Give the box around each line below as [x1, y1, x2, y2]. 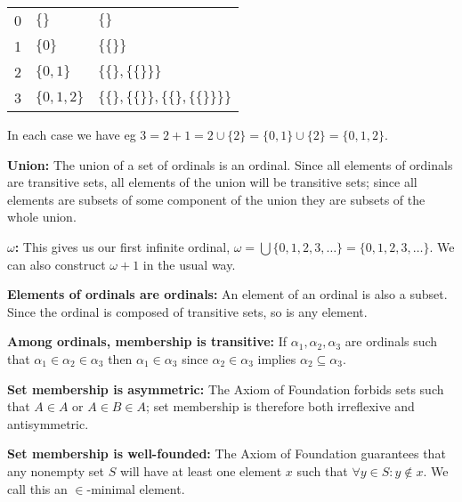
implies [257, 349, 296, 368]
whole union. [7, 207, 77, 226]
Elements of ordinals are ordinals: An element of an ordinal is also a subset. [7, 285, 448, 304]
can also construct [7, 255, 106, 273]
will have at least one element [119, 461, 282, 480]
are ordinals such [344, 332, 438, 351]
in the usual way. [142, 255, 236, 273]
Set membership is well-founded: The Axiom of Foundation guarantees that [7, 444, 446, 463]
